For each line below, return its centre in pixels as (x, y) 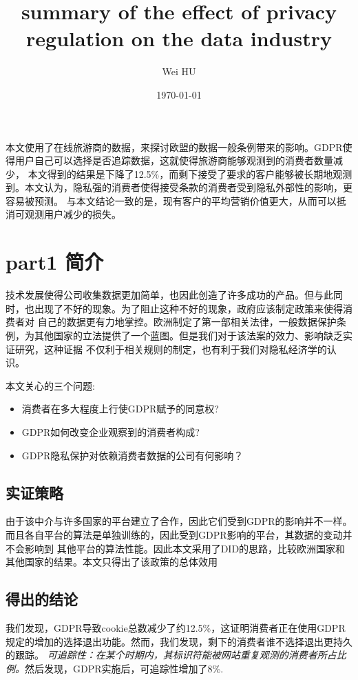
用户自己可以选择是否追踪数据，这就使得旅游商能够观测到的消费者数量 (174, 160)
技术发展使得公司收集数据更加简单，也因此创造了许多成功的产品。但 (160, 295)
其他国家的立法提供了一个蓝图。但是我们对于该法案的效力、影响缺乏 (188, 335)
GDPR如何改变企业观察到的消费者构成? (110, 431)
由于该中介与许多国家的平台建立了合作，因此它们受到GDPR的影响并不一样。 (179, 521)
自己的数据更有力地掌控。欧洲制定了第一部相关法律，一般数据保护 (187, 322)
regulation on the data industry (179, 38)
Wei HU (179, 71)
